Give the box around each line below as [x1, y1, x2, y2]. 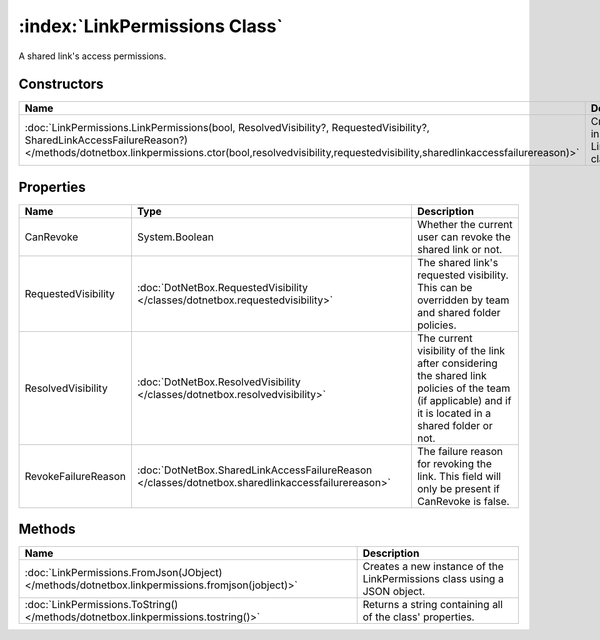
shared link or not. [416, 242, 503, 256]
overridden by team [416, 293, 510, 307]
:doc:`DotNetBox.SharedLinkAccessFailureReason [136, 463, 373, 477]
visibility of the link [416, 343, 505, 357]
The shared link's [416, 255, 499, 269]
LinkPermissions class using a [362, 572, 504, 586]
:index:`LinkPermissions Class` [18, 15, 284, 37]
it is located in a [416, 406, 492, 420]
